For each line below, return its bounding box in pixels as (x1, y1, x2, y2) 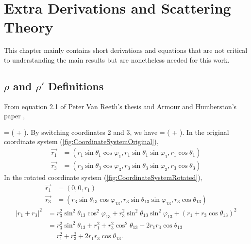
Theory (4, 17, 53, 37)
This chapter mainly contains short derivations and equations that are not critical (4, 45, 248, 55)
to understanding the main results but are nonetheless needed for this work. (4, 54, 230, 65)
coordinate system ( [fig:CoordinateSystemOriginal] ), (4, 136, 159, 146)
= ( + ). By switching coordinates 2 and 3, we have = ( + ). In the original (4, 127, 229, 137)
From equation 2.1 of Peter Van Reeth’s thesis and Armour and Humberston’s (4, 101, 237, 111)
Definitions (48, 78, 104, 93)
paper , (4, 111, 25, 121)
